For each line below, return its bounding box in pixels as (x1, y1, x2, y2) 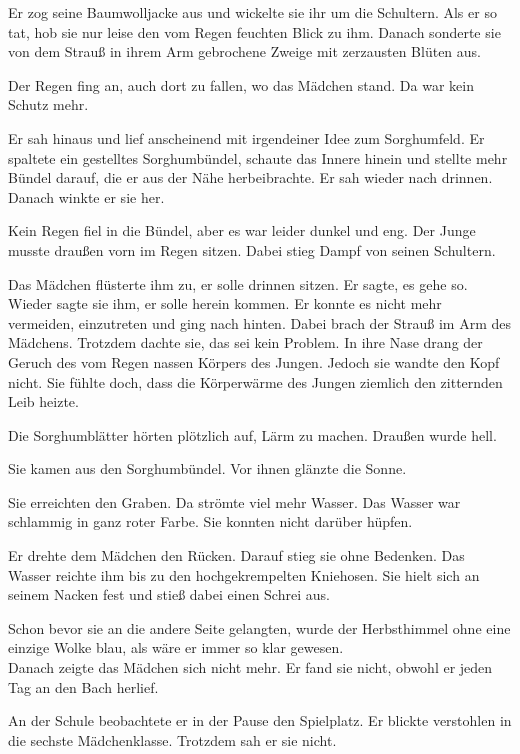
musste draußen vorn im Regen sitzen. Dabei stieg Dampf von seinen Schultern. (8, 239, 496, 260)
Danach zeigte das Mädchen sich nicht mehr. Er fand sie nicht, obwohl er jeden (8, 657, 493, 678)
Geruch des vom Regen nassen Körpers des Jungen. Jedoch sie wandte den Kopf (8, 351, 500, 372)
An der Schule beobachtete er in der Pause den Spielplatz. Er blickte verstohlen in (8, 710, 512, 731)
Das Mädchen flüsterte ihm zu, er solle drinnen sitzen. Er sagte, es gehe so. (8, 273, 468, 294)
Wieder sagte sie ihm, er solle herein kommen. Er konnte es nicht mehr (8, 293, 442, 314)
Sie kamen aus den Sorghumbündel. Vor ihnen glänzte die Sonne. (8, 458, 407, 479)
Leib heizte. (8, 391, 79, 412)
